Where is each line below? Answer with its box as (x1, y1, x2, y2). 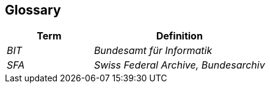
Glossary (5, 2, 61, 18)
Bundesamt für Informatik (93, 44, 213, 57)
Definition (156, 30, 203, 42)
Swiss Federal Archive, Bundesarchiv (93, 59, 265, 72)
